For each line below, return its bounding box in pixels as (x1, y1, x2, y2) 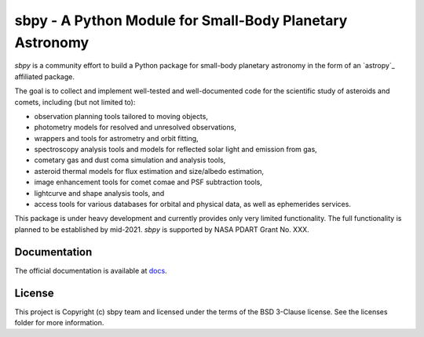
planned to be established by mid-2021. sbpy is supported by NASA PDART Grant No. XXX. (14, 224, 309, 234)
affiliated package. (14, 71, 75, 82)
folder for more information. (14, 318, 104, 328)
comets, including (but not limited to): (14, 97, 136, 107)
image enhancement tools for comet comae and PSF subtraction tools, (34, 177, 263, 187)
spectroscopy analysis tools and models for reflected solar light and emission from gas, (34, 145, 317, 154)
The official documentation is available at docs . (14, 266, 168, 275)
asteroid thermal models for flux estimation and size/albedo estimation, (34, 166, 265, 176)
